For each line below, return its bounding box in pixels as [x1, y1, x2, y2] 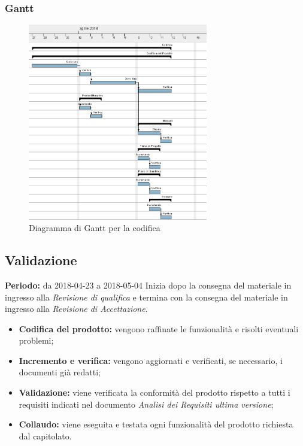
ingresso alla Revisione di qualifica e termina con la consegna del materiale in [5, 290, 288, 303]
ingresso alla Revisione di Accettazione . [5, 302, 148, 315]
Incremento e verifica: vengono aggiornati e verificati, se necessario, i [19, 354, 283, 366]
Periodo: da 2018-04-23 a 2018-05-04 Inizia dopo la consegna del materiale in [5, 278, 292, 291]
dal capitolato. [19, 429, 72, 442]
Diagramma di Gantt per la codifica [29, 222, 160, 234]
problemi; [19, 334, 54, 347]
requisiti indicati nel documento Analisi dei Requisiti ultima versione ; [19, 398, 274, 410]
